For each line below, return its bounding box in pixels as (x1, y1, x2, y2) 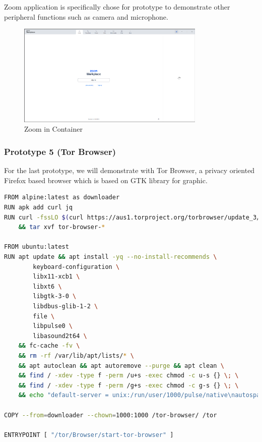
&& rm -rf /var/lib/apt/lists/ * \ (18, 352, 134, 359)
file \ (33, 312, 55, 320)
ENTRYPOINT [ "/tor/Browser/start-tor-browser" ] (4, 431, 174, 438)
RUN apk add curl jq (4, 204, 73, 211)
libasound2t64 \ (33, 332, 87, 340)
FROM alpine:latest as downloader (4, 194, 120, 201)
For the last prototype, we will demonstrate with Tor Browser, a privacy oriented (4, 165, 255, 176)
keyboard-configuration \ (33, 263, 120, 270)
